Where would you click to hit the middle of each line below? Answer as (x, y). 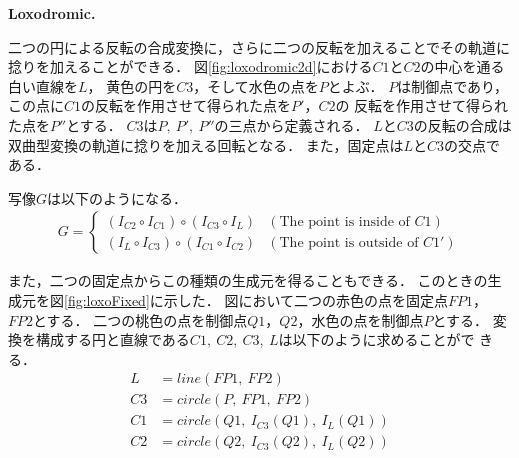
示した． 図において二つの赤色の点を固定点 (306, 299)
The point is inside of (344, 221)
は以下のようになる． (117, 197)
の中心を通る (462, 66)
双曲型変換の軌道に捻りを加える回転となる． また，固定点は (206, 144)
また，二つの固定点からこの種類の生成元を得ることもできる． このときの (248, 280)
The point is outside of (349, 242)
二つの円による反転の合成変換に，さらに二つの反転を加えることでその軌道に (259, 46)
